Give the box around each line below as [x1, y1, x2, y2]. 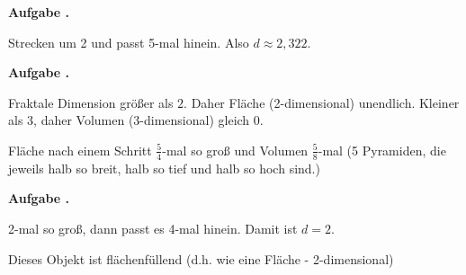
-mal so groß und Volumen [162, 140, 309, 159]
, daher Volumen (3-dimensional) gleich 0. [33, 111, 264, 129]
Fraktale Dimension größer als [8, 93, 174, 111]
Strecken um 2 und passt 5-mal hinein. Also [8, 32, 249, 51]
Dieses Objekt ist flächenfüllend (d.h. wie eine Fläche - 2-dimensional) [8, 249, 394, 268]
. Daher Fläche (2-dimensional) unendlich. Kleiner [184, 93, 460, 111]
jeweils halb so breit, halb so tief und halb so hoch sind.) [8, 158, 320, 177]
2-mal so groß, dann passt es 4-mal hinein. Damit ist [8, 218, 298, 237]
